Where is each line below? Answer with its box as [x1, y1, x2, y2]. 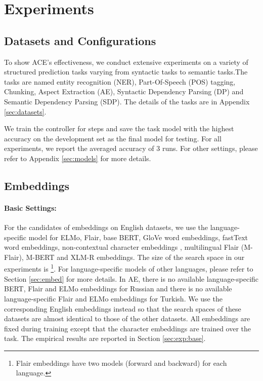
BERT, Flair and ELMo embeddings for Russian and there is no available [4, 283, 232, 294]
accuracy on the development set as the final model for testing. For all [4, 133, 222, 143]
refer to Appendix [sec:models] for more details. [4, 153, 151, 163]
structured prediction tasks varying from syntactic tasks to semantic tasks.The [4, 66, 248, 77]
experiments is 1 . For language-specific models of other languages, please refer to [4, 262, 253, 274]
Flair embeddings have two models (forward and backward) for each [16, 357, 227, 368]
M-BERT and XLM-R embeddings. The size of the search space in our [26, 251, 245, 262]
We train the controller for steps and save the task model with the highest [4, 123, 234, 134]
